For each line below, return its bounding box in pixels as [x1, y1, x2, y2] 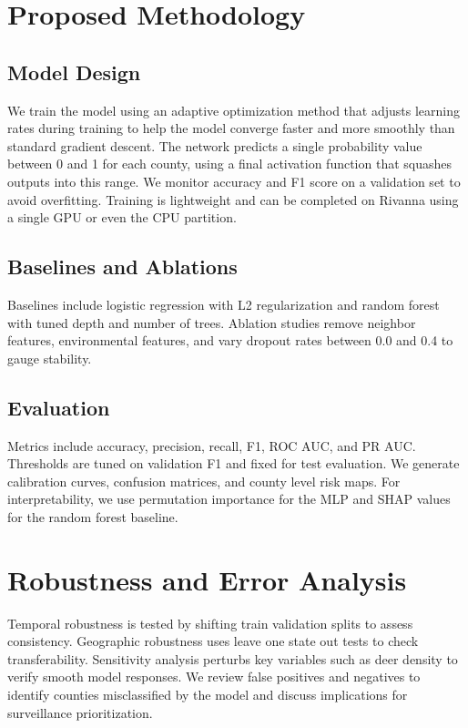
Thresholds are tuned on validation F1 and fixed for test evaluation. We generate [7, 454, 460, 473]
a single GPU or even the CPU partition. [7, 208, 237, 227]
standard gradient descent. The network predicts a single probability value [7, 136, 422, 155]
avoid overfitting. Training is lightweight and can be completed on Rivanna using [7, 190, 459, 209]
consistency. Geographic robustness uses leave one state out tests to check [7, 631, 419, 651]
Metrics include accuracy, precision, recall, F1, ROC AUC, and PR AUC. [7, 436, 416, 455]
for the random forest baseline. [7, 507, 178, 526]
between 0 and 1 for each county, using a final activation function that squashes [7, 154, 453, 173]
